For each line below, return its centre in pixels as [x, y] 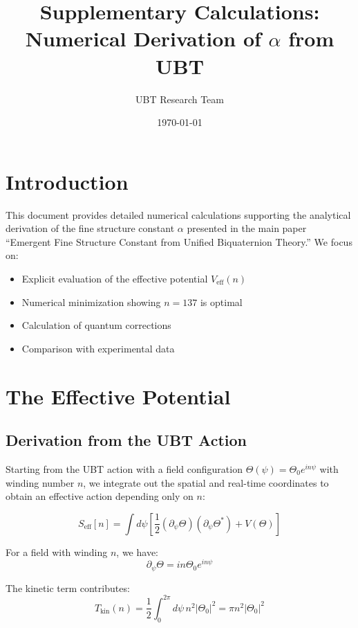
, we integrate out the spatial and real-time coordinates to [206, 482]
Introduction [67, 181]
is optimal [221, 302]
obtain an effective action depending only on [100, 496]
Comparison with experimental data [98, 348]
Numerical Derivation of [143, 38]
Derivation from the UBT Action [126, 440]
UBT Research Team [179, 99]
